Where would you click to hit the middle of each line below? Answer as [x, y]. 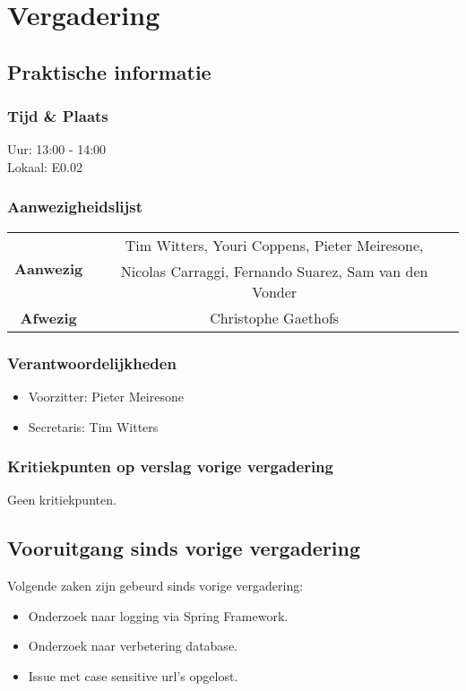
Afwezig [48, 317]
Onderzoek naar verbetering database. [133, 646]
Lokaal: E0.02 [45, 166]
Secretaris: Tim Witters [93, 426]
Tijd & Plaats [58, 116]
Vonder [275, 291]
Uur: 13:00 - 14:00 [57, 149]
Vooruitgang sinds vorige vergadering [184, 548]
